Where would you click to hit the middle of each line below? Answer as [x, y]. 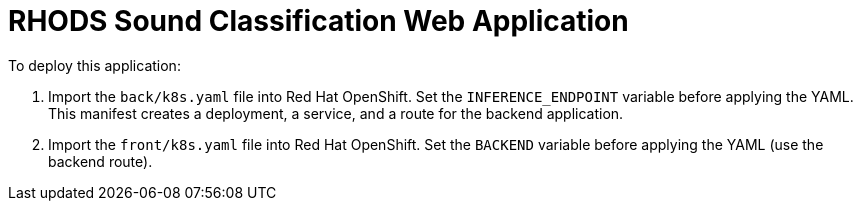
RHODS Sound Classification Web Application [318, 21]
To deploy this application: [94, 65]
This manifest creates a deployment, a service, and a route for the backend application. [336, 113]
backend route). [100, 161]
